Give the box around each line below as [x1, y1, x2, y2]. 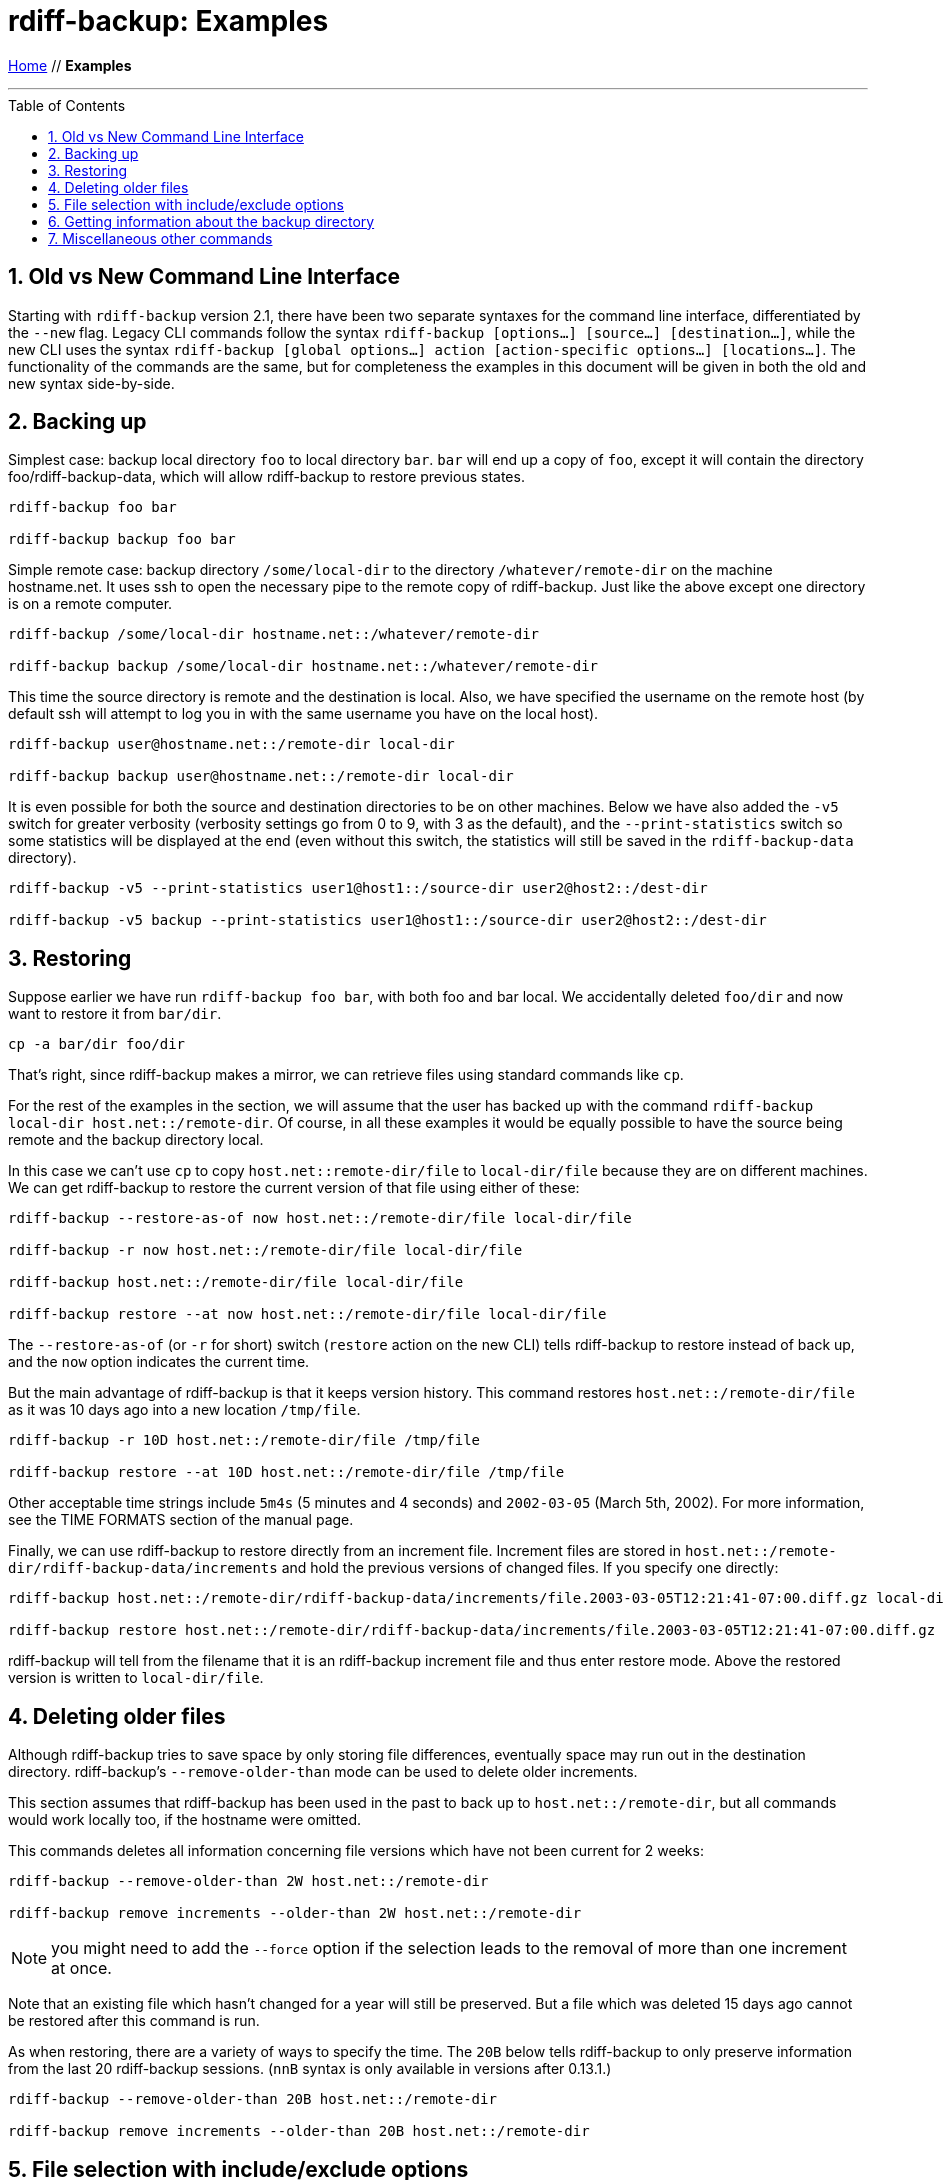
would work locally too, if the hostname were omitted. [8, 1811, 362, 1829]
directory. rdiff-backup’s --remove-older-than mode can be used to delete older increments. [8, 1763, 638, 1781]
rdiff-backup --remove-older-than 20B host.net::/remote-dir [8, 2091, 497, 2108]
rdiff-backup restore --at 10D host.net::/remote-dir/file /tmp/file [8, 1464, 565, 1481]
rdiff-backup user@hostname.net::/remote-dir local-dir [8, 736, 455, 753]
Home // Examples [8, 56, 132, 74]
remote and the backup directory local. [8, 1131, 264, 1149]
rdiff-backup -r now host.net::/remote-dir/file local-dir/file [8, 1242, 523, 1259]
